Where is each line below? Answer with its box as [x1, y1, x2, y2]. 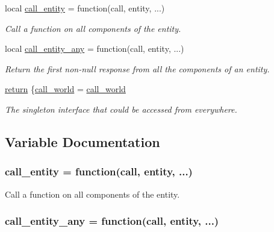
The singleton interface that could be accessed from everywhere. [5, 102, 237, 115]
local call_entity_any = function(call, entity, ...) [5, 42, 184, 55]
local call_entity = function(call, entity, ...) [5, 2, 165, 14]
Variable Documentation [5, 132, 160, 151]
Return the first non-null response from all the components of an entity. [5, 62, 270, 75]
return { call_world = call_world [5, 83, 126, 95]
